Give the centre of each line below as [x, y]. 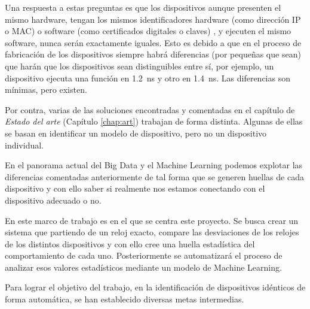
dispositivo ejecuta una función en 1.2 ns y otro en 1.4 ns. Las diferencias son [148, 78]
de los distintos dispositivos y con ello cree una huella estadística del [130, 243]
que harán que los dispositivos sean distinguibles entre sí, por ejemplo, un [139, 66]
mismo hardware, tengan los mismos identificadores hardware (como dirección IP [153, 19]
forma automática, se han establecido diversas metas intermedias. [125, 299]
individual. [24, 145]
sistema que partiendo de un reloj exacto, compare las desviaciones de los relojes [152, 232]
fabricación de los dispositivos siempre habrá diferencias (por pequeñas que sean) [153, 54]
